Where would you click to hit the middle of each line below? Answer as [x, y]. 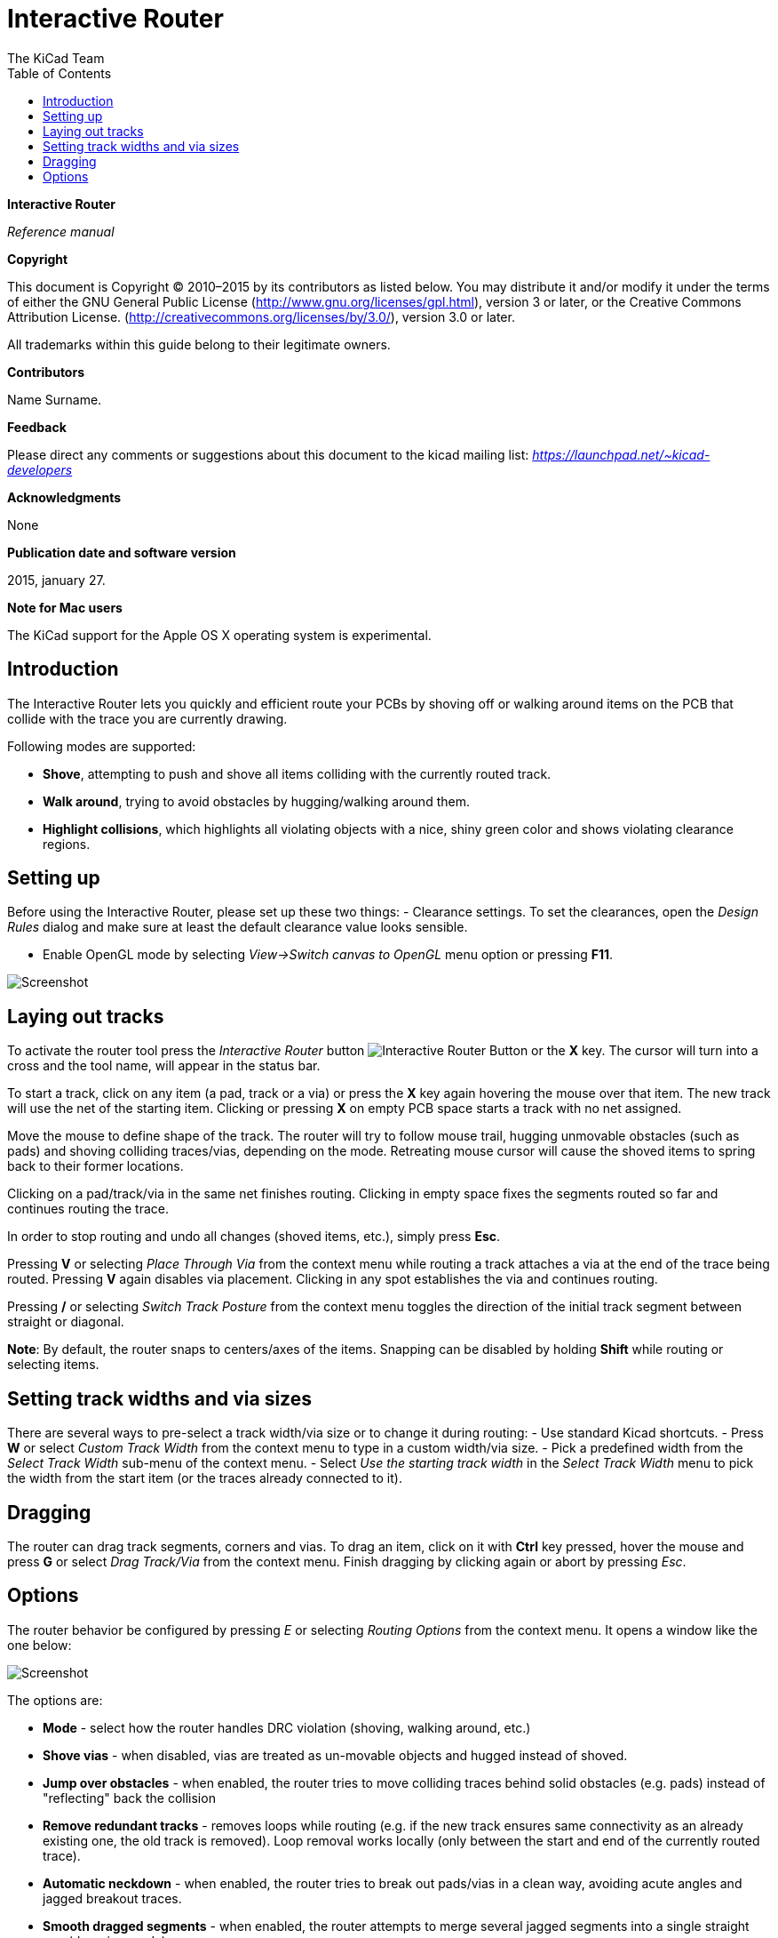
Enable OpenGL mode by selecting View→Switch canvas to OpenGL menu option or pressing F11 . [328, 955]
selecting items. [53, 1365]
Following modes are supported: [102, 746]
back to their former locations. [95, 1166]
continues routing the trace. [88, 1209]
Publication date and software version [122, 552]
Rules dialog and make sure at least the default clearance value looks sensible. [238, 927]
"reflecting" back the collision [129, 1798]
